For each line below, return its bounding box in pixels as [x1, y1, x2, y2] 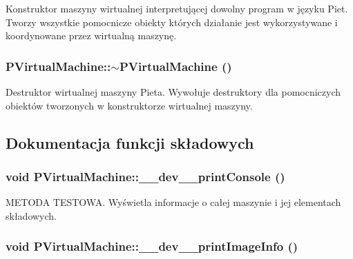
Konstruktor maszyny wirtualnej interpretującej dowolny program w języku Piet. [6, 1, 348, 15]
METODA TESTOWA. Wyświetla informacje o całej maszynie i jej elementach [6, 195, 341, 209]
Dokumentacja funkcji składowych [6, 132, 254, 153]
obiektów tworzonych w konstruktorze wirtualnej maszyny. [6, 98, 253, 112]
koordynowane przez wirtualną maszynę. [6, 28, 177, 43]
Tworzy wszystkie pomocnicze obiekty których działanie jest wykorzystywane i [6, 14, 338, 29]
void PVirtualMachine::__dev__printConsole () [6, 167, 285, 185]
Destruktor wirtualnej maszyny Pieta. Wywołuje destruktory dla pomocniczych [6, 85, 341, 99]
